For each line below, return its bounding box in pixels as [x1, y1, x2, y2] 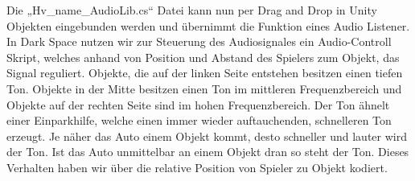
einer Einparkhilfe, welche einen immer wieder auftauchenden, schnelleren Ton [6, 112, 392, 129]
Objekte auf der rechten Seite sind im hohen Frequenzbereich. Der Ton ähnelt [6, 96, 390, 113]
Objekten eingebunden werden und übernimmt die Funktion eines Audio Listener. [6, 17, 410, 34]
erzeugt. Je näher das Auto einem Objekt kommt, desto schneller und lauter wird [6, 127, 407, 144]
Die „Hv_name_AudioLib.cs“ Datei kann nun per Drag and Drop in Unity [6, 2, 377, 18]
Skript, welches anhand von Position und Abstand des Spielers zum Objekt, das [6, 48, 400, 65]
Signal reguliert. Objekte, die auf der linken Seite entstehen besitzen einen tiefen [6, 64, 403, 81]
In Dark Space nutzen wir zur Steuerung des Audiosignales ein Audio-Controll [6, 33, 392, 50]
